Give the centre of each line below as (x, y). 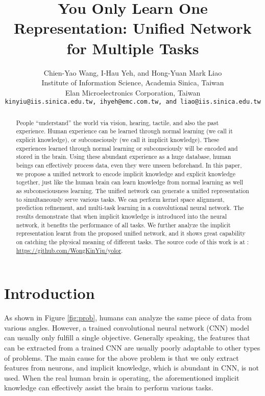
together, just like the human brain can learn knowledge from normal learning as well (130, 182)
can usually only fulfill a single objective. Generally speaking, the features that (127, 337)
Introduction (50, 293)
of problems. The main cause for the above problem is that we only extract (122, 357)
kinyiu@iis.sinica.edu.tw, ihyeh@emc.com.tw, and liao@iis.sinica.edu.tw (133, 102)
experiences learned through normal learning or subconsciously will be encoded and (127, 148)
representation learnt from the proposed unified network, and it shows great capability (131, 233)
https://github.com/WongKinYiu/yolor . (69, 250)
